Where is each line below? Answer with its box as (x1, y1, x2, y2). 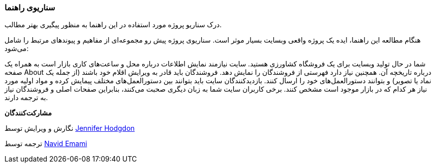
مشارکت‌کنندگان (4, 109, 52, 117)
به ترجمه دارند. (4, 93, 48, 102)
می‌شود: (4, 44, 29, 53)
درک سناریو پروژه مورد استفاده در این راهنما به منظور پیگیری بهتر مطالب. (4, 20, 222, 29)
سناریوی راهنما (4, 2, 55, 12)
